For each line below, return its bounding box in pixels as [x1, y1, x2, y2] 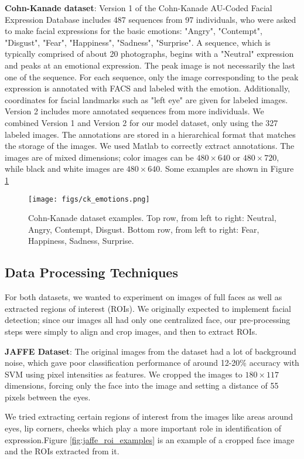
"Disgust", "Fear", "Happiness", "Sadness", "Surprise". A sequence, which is [5, 36, 271, 48]
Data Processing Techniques [5, 263, 178, 281]
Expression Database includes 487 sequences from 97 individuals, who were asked [5, 13, 296, 25]
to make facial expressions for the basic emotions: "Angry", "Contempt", [5, 25, 262, 37]
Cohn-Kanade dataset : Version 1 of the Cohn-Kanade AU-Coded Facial [5, 2, 272, 13]
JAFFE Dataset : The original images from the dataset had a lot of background [5, 345, 296, 357]
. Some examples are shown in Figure [160, 162, 294, 175]
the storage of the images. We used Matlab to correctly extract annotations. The [5, 140, 295, 152]
